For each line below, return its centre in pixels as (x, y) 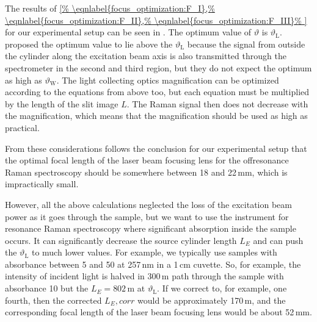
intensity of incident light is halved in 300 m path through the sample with (144, 276)
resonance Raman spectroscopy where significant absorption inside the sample (151, 228)
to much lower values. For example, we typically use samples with (154, 252)
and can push (278, 240)
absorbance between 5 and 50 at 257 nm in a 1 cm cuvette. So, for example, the (153, 264)
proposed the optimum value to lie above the (89, 44)
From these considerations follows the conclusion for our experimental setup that (156, 148)
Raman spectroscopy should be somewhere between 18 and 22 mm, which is (146, 172)
